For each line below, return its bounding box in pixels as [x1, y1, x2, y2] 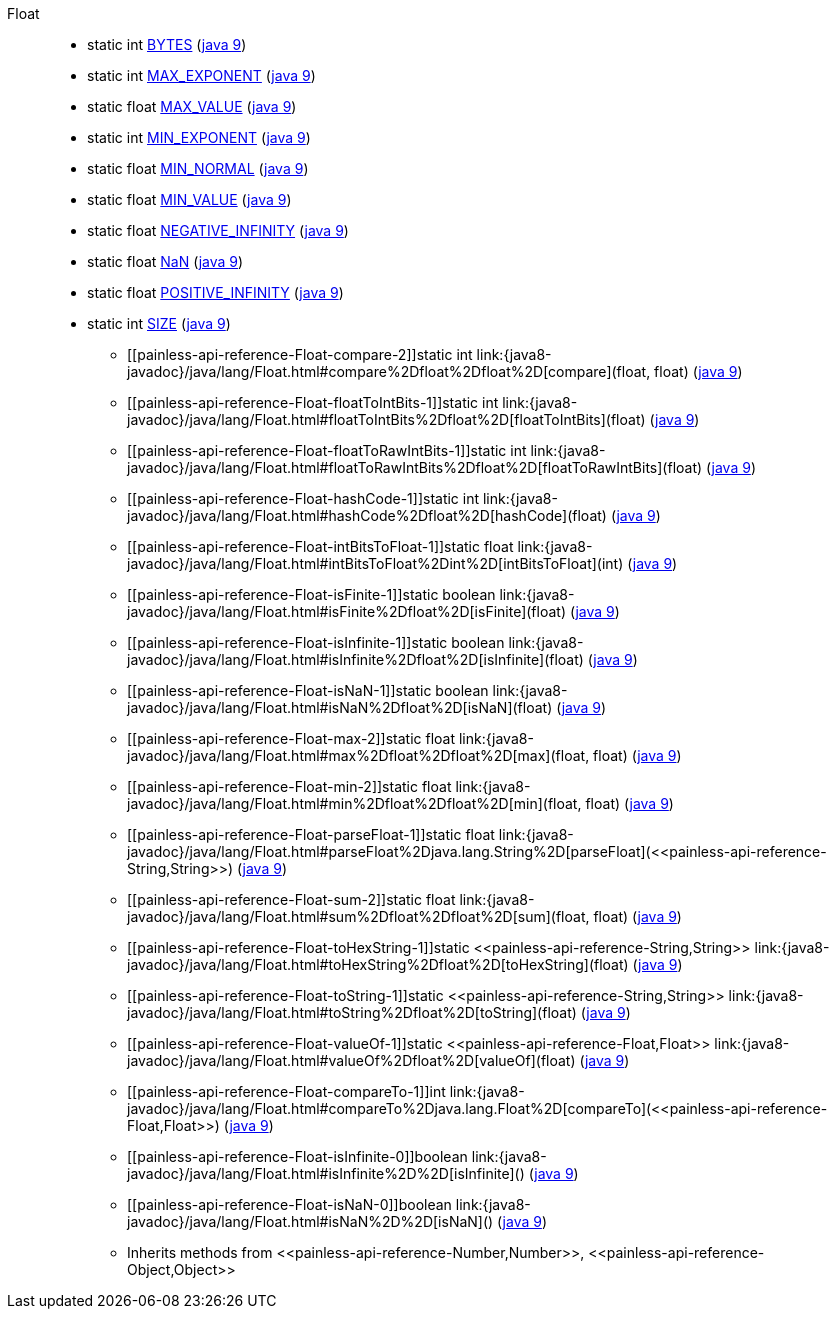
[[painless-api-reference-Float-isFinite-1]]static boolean [127, 586, 496, 603]
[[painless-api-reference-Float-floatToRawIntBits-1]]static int [127, 442, 527, 459]
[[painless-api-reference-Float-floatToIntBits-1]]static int [127, 394, 499, 411]
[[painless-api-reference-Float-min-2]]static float [127, 778, 452, 795]
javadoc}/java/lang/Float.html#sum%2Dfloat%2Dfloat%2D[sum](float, [127, 908, 590, 925]
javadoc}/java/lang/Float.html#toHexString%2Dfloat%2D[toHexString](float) [127, 956, 629, 973]
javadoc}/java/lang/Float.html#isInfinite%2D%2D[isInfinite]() [127, 1165, 525, 1182]
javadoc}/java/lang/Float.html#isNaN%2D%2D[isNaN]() [127, 1213, 494, 1230]
